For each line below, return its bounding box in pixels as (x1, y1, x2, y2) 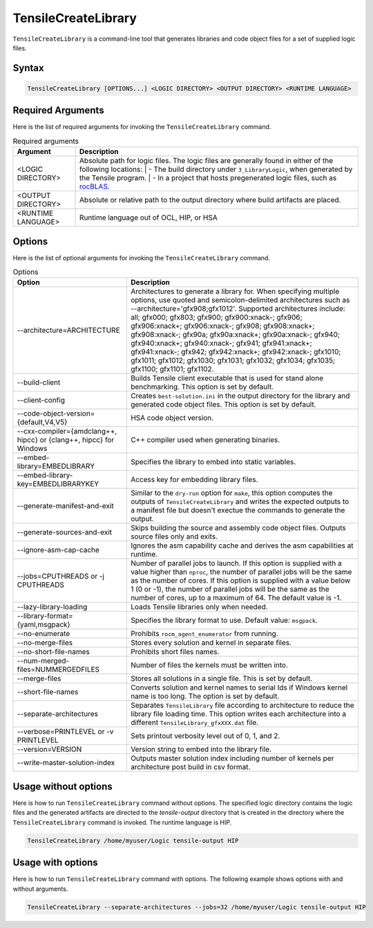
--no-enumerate (17, 629, 70, 639)
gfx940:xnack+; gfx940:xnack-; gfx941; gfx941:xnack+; (130, 338, 312, 348)
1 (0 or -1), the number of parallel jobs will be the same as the (130, 584, 329, 594)
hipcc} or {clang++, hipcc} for (17, 435, 115, 445)
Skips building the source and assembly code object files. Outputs (130, 523, 347, 533)
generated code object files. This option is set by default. (130, 400, 317, 409)
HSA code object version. (130, 413, 214, 423)
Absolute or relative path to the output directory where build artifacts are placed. (79, 195, 341, 205)
